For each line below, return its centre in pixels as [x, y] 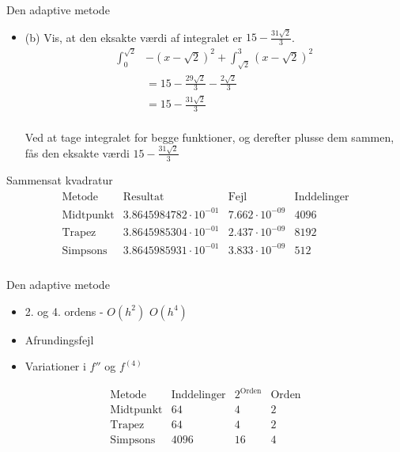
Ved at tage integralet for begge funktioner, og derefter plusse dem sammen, [209, 137]
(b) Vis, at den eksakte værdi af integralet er [134, 37]
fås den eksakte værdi [77, 152]
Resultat [143, 198]
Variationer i [55, 366]
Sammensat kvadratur [60, 179]
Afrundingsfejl [59, 339]
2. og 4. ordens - [64, 311]
